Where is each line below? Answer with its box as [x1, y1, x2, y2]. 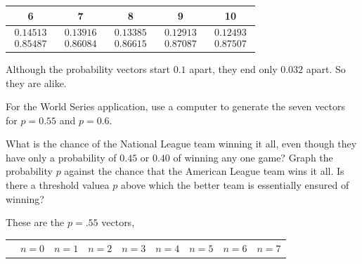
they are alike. [6, 75, 67, 90]
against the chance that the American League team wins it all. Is [64, 164, 344, 178]
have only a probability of [6, 150, 117, 164]
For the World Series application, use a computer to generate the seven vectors [6, 99, 345, 114]
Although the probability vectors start [6, 61, 171, 76]
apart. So [306, 61, 346, 76]
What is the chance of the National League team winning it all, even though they [6, 136, 357, 151]
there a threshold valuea [6, 178, 110, 192]
